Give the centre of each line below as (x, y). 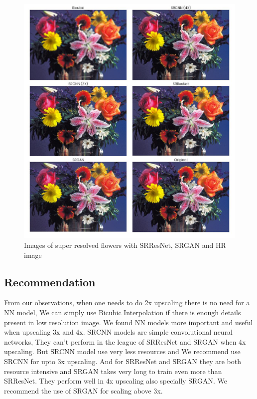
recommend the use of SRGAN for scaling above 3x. (83, 390)
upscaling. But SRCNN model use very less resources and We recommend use (122, 351)
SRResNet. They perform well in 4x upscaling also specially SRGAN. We (116, 381)
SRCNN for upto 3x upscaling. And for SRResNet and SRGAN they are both (123, 361)
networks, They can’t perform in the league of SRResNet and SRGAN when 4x (125, 341)
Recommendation (50, 282)
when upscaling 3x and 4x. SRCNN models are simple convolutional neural (119, 332)
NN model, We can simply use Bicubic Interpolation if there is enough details (123, 312)
